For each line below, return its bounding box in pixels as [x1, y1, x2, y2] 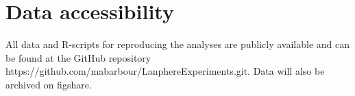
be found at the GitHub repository [5, 50, 151, 64]
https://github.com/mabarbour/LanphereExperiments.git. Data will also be [5, 64, 325, 78]
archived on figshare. [5, 77, 92, 91]
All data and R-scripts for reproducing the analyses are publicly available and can [5, 37, 350, 51]
